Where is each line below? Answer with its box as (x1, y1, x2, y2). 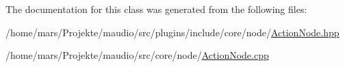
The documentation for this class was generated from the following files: (5, 2, 307, 16)
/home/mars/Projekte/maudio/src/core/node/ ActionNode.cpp (5, 48, 269, 62)
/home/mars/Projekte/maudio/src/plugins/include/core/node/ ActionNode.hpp (5, 25, 340, 39)
